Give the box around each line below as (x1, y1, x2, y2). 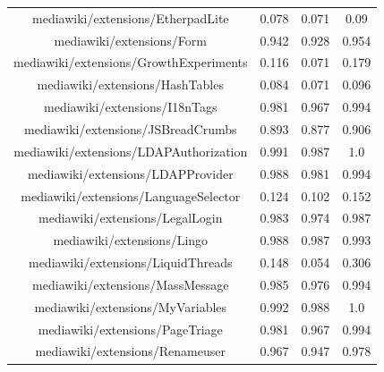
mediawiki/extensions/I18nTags (44, 97, 218, 116)
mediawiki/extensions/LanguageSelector (21, 186, 241, 205)
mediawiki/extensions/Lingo (53, 231, 209, 249)
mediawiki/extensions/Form (54, 30, 207, 49)
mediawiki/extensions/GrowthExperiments (13, 53, 248, 72)
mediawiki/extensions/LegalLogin (38, 208, 223, 227)
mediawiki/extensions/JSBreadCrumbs (24, 119, 237, 138)
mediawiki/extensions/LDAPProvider (27, 164, 234, 182)
